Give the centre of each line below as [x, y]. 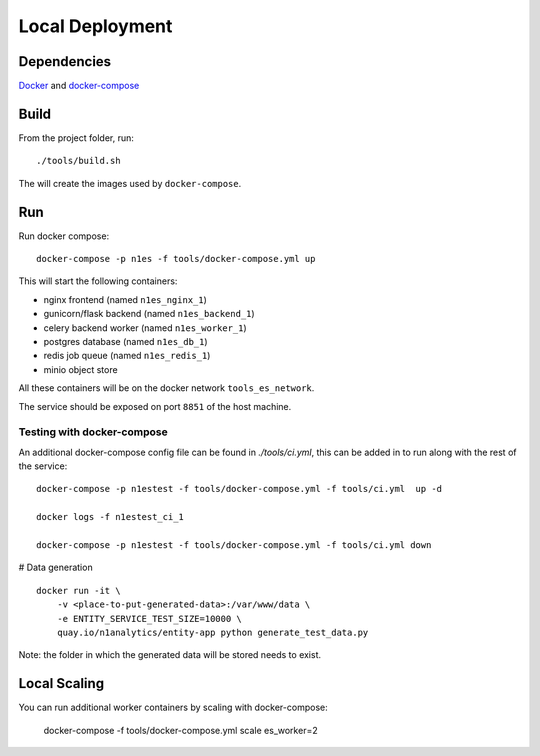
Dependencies [65, 61]
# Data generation [56, 567]
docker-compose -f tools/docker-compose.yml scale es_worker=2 [181, 730]
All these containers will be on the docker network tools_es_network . [166, 388]
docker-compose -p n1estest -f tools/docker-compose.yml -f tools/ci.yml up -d [239, 489]
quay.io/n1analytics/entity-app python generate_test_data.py [212, 632]
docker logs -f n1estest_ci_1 [110, 517]
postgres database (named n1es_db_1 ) [126, 341]
